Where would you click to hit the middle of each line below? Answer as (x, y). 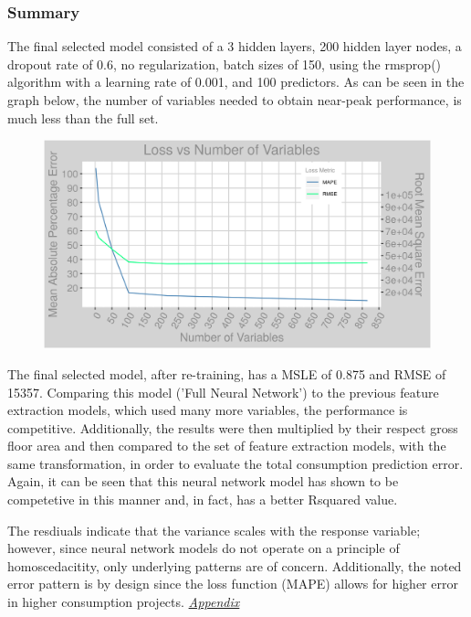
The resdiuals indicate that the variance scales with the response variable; (214, 530)
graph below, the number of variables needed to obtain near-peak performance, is (235, 100)
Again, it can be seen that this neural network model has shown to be (203, 481)
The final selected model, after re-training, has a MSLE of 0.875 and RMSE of (227, 373)
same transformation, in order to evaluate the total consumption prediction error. (235, 463)
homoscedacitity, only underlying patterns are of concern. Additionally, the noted (235, 565)
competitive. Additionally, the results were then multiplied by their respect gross (233, 427)
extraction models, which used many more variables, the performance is (208, 410)
